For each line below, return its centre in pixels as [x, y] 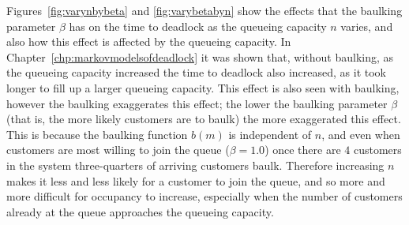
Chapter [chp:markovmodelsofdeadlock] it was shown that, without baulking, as [200, 56]
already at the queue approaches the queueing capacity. [140, 211]
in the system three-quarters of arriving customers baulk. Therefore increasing [195, 165]
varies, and [367, 26]
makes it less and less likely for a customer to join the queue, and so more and [196, 180]
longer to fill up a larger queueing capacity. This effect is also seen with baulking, [203, 87]
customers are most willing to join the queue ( [118, 150]
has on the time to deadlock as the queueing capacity [198, 26]
